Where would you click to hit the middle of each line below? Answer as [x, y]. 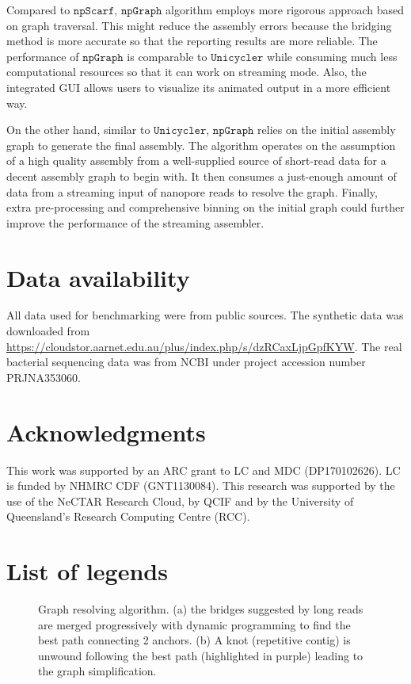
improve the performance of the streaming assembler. [135, 222]
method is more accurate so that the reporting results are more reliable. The [192, 41]
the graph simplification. [97, 671]
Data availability [98, 277]
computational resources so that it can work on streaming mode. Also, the [186, 72]
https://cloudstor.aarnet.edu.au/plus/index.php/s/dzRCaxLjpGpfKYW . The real [204, 346]
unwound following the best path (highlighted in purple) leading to [201, 655]
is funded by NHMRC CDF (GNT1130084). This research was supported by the [201, 485]
